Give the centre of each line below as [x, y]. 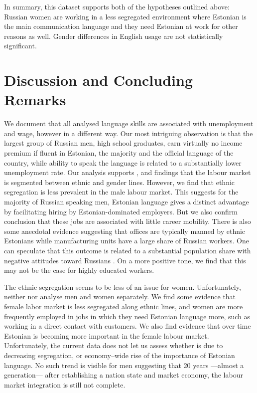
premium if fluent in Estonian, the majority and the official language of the [119, 153]
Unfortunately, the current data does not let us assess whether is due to [114, 345]
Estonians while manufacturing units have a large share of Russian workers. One [127, 241]
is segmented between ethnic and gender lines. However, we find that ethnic [120, 182]
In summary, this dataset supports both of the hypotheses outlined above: [117, 6]
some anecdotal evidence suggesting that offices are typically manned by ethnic [125, 231]
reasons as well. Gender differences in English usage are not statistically [114, 36]
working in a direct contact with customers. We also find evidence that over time [128, 326]
